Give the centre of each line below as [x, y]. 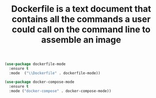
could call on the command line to [81, 30]
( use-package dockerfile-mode [35, 64]
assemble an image [81, 40]
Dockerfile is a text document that [81, 9]
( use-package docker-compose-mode [40, 82]
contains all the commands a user [81, 19]
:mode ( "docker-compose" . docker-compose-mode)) [60, 91]
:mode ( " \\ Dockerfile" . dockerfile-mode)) [55, 73]
